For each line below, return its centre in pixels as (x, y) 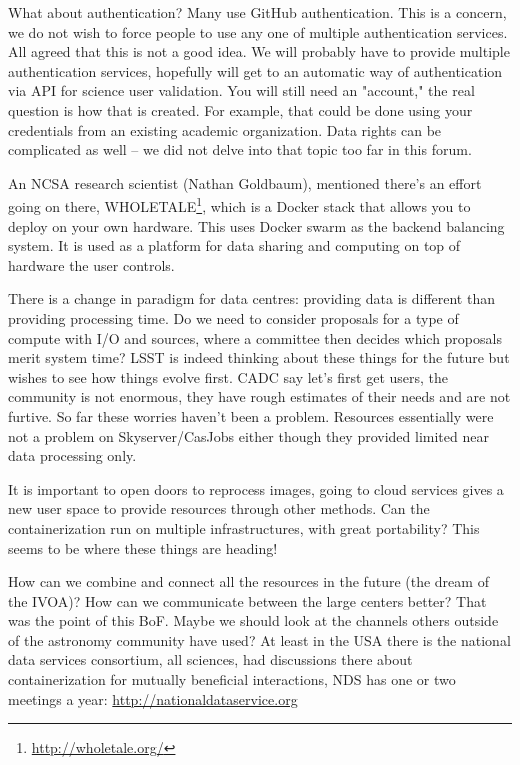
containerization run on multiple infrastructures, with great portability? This (244, 527)
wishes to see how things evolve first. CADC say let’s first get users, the (228, 376)
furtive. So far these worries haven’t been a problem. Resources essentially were (251, 415)
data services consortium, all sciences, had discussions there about (210, 659)
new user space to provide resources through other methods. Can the (219, 508)
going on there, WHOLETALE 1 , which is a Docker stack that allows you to (239, 204)
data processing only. (72, 455)
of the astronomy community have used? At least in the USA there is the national (259, 639)
